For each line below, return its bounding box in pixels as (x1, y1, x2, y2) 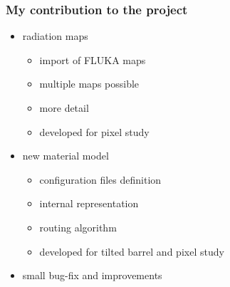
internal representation (39, 196, 139, 211)
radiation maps (22, 28, 88, 43)
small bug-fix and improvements (22, 268, 162, 283)
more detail (39, 100, 89, 115)
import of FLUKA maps (39, 52, 146, 67)
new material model (22, 148, 109, 163)
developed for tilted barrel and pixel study (39, 244, 224, 259)
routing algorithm (39, 219, 117, 234)
